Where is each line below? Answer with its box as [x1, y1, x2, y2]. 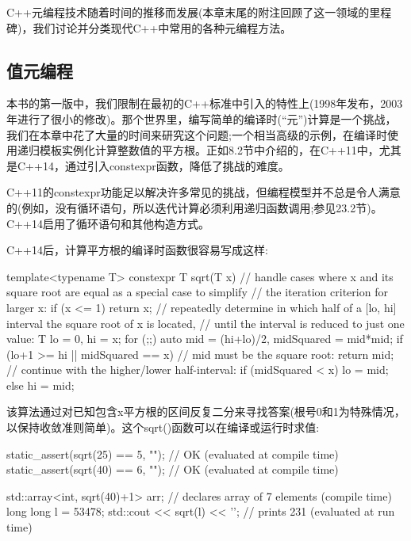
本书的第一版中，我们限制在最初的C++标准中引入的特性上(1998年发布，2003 [6, 95, 403, 112]
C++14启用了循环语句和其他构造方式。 [6, 215, 209, 231]
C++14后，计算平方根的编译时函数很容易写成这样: [6, 242, 268, 258]
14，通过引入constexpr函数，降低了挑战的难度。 [42, 157, 290, 173]
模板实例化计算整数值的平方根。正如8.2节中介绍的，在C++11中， [39, 142, 379, 158]
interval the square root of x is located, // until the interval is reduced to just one [6, 314, 405, 331]
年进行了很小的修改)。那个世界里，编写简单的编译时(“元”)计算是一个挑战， [6, 110, 397, 127]
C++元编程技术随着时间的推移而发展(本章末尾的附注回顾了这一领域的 [6, 4, 370, 20]
